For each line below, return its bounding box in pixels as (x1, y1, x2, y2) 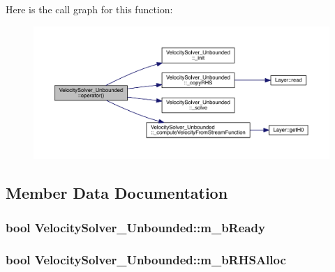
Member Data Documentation (6, 182, 228, 204)
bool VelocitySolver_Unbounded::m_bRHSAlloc (6, 250, 286, 268)
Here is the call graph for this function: (6, 2, 173, 16)
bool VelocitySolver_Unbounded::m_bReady (6, 218, 265, 236)
